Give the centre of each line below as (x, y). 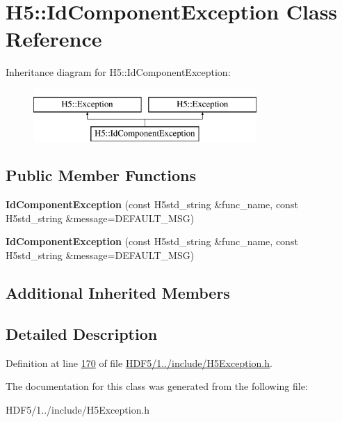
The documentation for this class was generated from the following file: (157, 386)
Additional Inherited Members (118, 293)
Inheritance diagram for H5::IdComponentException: (118, 72)
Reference (54, 39)
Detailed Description (82, 333)
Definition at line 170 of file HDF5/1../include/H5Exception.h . (139, 362)
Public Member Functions (101, 175)
